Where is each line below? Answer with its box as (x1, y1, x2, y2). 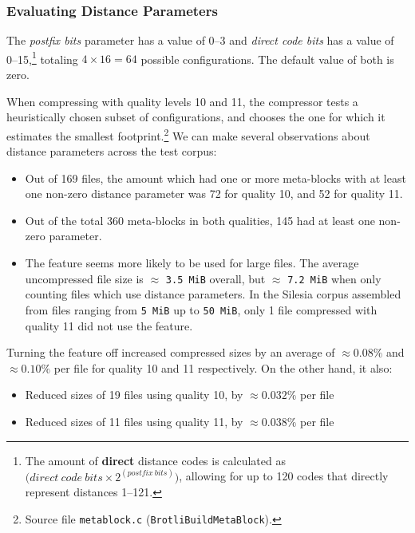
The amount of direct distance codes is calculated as (25, 452, 286, 468)
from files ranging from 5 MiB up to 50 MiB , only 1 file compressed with (25, 301, 377, 318)
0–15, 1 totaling (6, 48, 78, 67)
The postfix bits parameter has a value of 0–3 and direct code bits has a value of (6, 32, 394, 49)
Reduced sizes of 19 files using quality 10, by (25, 386, 243, 403)
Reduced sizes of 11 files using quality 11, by (25, 413, 243, 429)
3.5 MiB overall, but (165, 270, 266, 286)
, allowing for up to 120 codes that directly (179, 468, 389, 484)
